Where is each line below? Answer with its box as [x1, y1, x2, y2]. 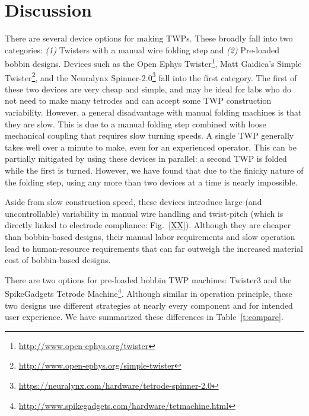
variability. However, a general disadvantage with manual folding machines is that [5, 106, 302, 118]
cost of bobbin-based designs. [5, 254, 111, 266]
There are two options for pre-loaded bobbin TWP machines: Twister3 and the [5, 273, 292, 286]
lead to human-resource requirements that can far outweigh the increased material [5, 242, 303, 254]
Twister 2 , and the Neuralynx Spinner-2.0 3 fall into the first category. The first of [5, 69, 297, 84]
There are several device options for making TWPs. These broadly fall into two [5, 32, 293, 44]
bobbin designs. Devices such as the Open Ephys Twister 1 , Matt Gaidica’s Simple [5, 56, 302, 69]
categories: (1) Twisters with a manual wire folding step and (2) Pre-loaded [5, 43, 279, 56]
